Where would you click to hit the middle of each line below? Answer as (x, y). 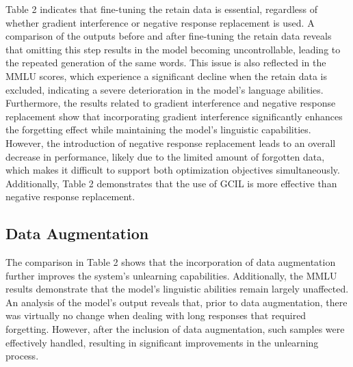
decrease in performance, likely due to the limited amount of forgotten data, (165, 156)
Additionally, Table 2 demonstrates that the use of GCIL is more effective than (171, 183)
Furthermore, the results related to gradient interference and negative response (171, 103)
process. (22, 356)
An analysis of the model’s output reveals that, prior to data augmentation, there (176, 302)
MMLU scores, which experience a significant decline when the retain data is (166, 76)
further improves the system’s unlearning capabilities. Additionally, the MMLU (171, 275)
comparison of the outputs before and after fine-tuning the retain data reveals (169, 36)
